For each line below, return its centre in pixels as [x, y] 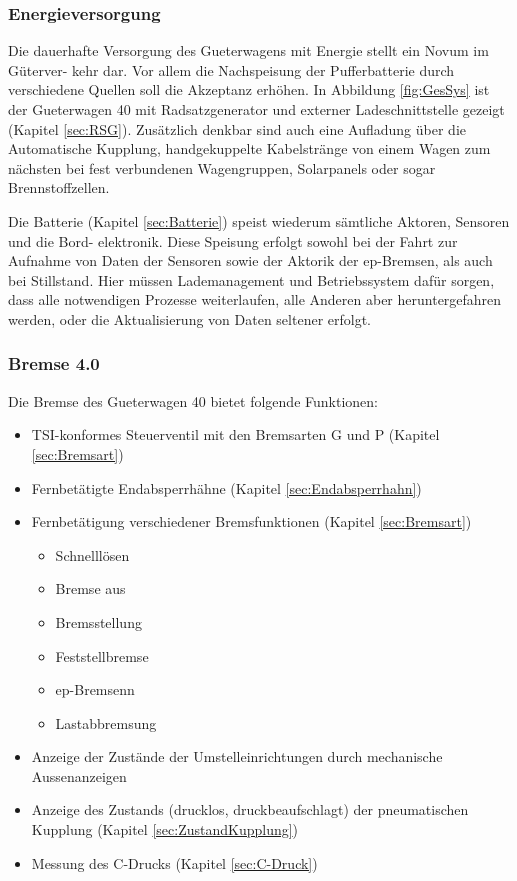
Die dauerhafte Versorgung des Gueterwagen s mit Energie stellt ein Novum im [248, 50]
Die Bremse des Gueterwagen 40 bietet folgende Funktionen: [193, 400]
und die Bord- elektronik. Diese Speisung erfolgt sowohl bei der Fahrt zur [233, 240]
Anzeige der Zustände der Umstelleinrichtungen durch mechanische [237, 756]
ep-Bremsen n [95, 689]
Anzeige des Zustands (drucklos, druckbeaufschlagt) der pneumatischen [250, 809]
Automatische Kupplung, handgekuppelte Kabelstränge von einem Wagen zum [249, 148]
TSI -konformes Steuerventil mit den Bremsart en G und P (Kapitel [235, 434]
